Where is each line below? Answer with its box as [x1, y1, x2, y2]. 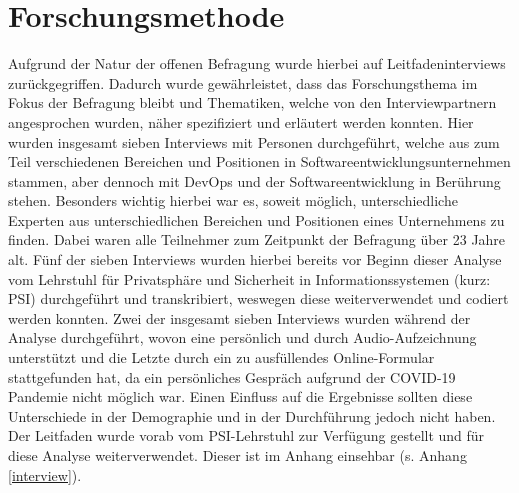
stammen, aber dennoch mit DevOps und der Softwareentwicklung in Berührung [8, 170, 501, 191]
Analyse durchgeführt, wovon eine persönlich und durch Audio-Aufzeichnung [8, 327, 477, 348]
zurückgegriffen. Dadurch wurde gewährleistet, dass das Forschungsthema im [8, 72, 478, 93]
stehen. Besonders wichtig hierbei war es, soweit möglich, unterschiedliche [8, 190, 458, 211]
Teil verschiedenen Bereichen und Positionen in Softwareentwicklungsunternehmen [8, 151, 511, 172]
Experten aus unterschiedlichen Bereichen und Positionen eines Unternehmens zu [8, 209, 505, 230]
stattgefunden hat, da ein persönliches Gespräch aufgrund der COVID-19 [8, 366, 456, 387]
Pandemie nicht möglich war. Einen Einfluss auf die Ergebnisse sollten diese [8, 386, 473, 407]
